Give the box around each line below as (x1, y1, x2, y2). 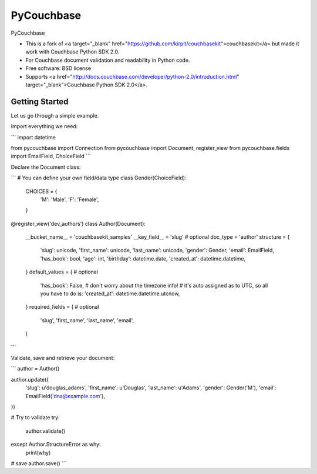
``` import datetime (11, 133, 56, 141)
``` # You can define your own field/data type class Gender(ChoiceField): (11, 174, 187, 182)
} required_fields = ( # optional (25, 303, 99, 311)
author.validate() (25, 427, 66, 435)
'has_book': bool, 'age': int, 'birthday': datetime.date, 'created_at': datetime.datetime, (40, 255, 246, 262)
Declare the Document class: (11, 163, 81, 171)
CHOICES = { (25, 188, 58, 195)
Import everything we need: (11, 123, 78, 130)
